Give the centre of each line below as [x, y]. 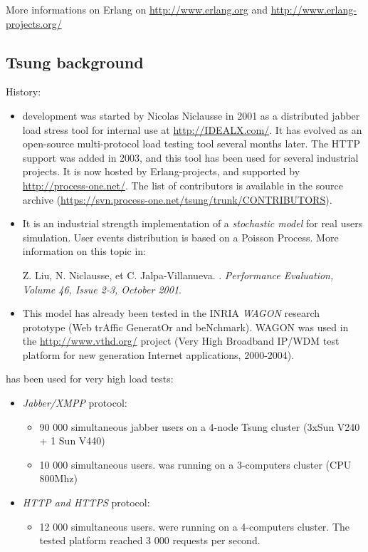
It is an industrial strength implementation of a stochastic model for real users [193, 223]
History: [23, 92]
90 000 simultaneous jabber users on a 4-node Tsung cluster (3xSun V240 [200, 426]
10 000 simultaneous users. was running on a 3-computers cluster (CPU [195, 464]
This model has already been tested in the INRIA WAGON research [171, 313]
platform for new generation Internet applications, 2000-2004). [158, 354]
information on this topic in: [84, 251]
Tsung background [75, 62]
